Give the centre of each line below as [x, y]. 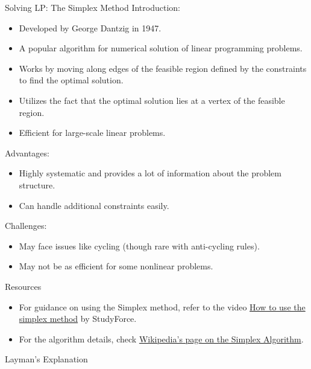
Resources [23, 286]
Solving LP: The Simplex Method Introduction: [93, 7]
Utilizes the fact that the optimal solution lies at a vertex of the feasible [152, 100]
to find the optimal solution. [71, 80]
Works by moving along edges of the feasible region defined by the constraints [163, 68]
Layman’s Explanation [46, 359]
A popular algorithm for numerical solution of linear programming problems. [161, 48]
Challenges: [26, 226]
